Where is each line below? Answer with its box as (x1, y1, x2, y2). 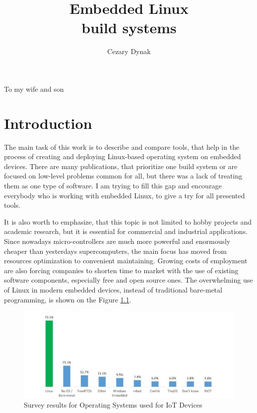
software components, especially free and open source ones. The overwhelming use (4, 275, 253, 285)
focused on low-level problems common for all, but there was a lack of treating (4, 171, 243, 181)
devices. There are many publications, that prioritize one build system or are (4, 161, 238, 171)
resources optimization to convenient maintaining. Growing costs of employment (4, 255, 248, 266)
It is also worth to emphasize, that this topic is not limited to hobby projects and (4, 216, 252, 227)
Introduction (4, 113, 92, 133)
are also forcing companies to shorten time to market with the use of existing (4, 265, 239, 275)
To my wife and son (4, 83, 64, 94)
